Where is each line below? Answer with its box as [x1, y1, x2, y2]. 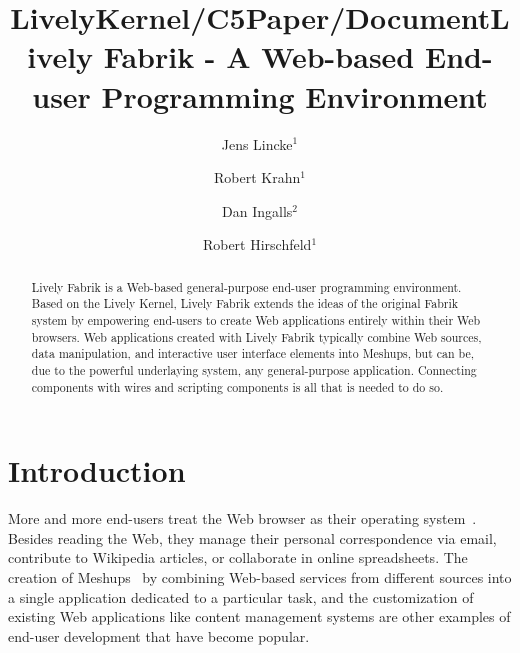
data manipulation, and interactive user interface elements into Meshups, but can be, [31, 345, 475, 362]
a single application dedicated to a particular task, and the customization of [8, 586, 474, 607]
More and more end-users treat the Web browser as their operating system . [8, 508, 477, 529]
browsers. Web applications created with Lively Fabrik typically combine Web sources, [31, 328, 482, 345]
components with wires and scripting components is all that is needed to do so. [31, 378, 444, 395]
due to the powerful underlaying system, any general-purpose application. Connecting [31, 361, 477, 378]
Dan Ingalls [222, 200, 293, 221]
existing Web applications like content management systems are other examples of [8, 606, 511, 627]
